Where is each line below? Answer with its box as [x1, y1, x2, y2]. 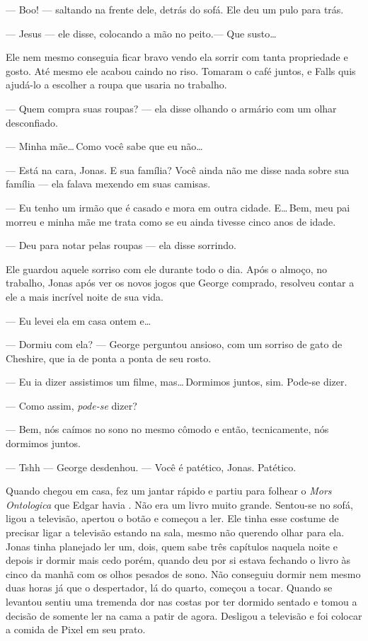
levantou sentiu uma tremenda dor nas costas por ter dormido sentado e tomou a [6, 594, 357, 608]
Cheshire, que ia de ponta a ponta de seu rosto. [6, 350, 212, 365]
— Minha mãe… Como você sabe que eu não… [6, 139, 203, 154]
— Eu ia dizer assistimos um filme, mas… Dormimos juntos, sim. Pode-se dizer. [6, 374, 347, 389]
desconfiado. [6, 115, 58, 129]
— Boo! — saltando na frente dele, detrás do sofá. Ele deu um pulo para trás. [6, 2, 344, 16]
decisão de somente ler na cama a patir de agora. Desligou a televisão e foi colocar [6, 608, 362, 623]
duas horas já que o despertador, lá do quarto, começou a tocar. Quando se [6, 580, 333, 595]
